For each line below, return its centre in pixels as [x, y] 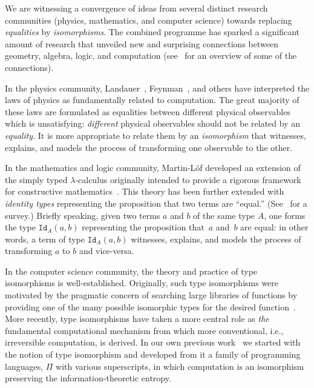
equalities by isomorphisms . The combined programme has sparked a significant [152, 32]
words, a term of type [45, 239]
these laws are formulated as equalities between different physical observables [148, 111]
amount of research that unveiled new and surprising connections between [142, 43]
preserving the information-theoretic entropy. [88, 378]
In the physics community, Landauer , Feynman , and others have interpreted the [157, 88]
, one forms [285, 215]
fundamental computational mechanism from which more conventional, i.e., [144, 330]
